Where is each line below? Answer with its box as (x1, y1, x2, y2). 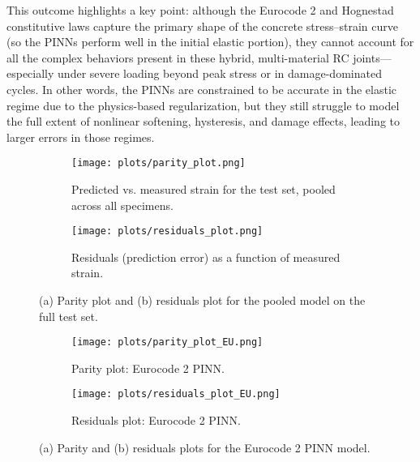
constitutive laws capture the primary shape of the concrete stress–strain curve (6, 17, 398, 34)
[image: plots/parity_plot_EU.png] (71, 336, 264, 349)
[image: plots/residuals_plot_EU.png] (71, 388, 281, 400)
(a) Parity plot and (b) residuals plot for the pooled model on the (39, 292, 366, 309)
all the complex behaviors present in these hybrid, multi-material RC (6, 49, 349, 66)
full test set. (39, 307, 98, 324)
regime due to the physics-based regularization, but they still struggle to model (6, 96, 400, 113)
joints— (353, 49, 392, 66)
